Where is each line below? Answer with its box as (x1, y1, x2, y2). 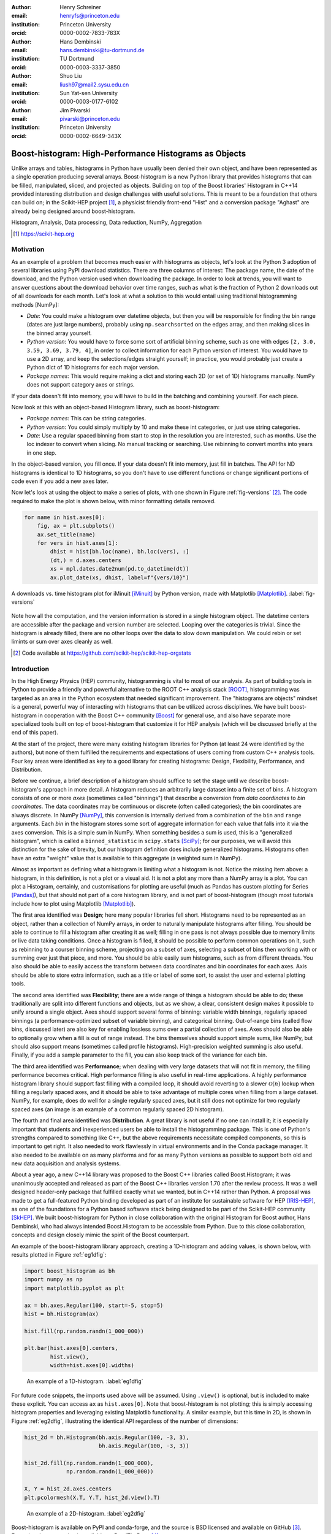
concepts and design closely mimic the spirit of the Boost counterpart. (11, 1231, 189, 1239)
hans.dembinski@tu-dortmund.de (59, 46, 145, 53)
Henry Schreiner (59, 4, 101, 10)
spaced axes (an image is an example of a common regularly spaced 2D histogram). (11, 1105, 224, 1113)
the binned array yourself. (26, 329, 92, 337)
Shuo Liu (59, 72, 82, 80)
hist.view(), (50, 1353, 89, 1360)
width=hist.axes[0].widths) (50, 1362, 135, 1369)
